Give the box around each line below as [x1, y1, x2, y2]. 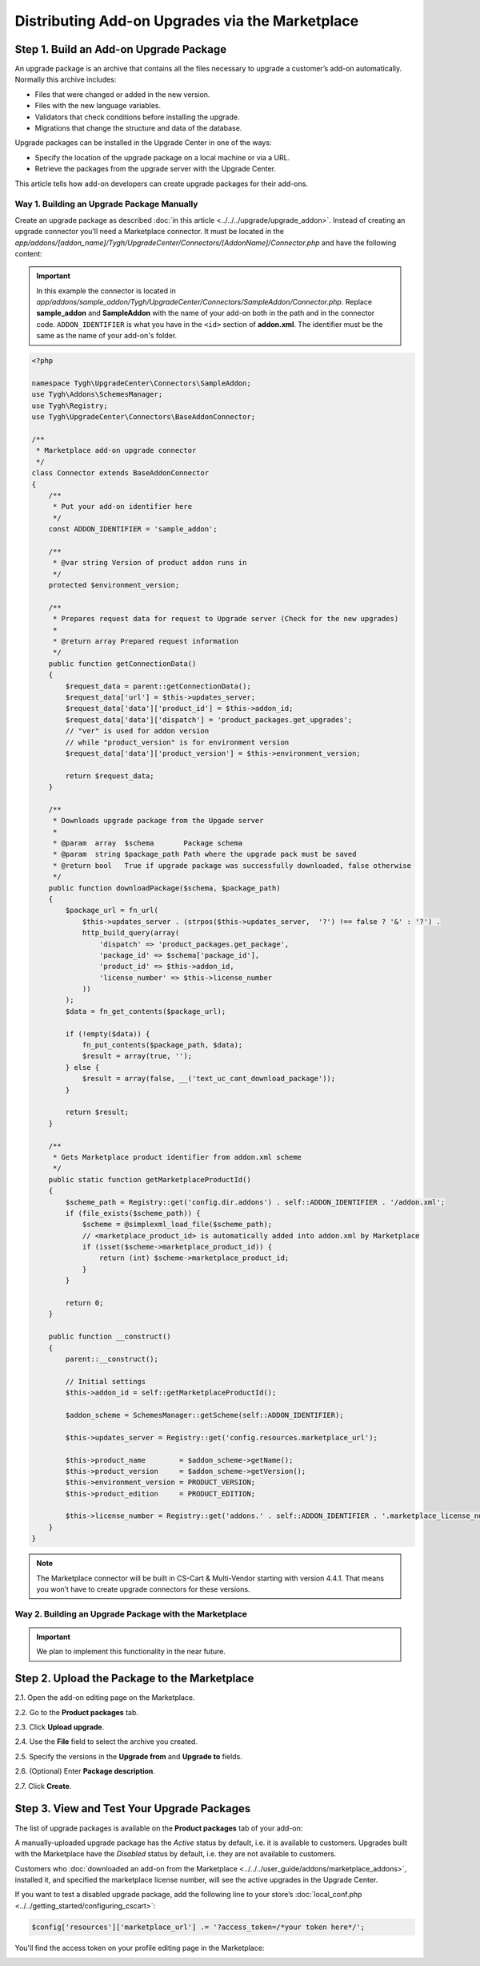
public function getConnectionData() [48, 659, 197, 668]
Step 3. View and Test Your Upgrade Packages [14, 1802, 251, 1815]
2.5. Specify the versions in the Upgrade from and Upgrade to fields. [14, 1751, 243, 1761]
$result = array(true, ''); [82, 1052, 192, 1061]
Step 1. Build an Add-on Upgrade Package [14, 42, 227, 56]
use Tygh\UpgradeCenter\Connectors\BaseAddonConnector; [31, 413, 256, 422]
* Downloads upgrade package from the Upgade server [52, 816, 264, 826]
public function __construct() [48, 1332, 171, 1342]
